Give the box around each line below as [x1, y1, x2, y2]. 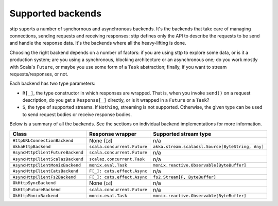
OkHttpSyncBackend [12, 180, 56, 186]
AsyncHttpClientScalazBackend [12, 157, 83, 162]
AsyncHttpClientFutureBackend [12, 149, 83, 155]
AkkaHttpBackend [12, 144, 51, 149]
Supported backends [9, 8, 101, 19]
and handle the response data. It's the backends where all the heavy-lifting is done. [9, 40, 186, 46]
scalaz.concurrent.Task [89, 157, 145, 162]
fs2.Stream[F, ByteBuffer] [152, 174, 216, 180]
